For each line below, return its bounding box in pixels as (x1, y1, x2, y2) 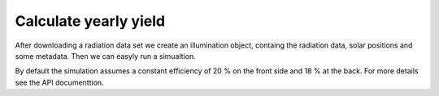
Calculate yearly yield (15, 12, 166, 30)
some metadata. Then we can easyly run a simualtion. (15, 51, 196, 61)
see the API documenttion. (15, 77, 105, 87)
